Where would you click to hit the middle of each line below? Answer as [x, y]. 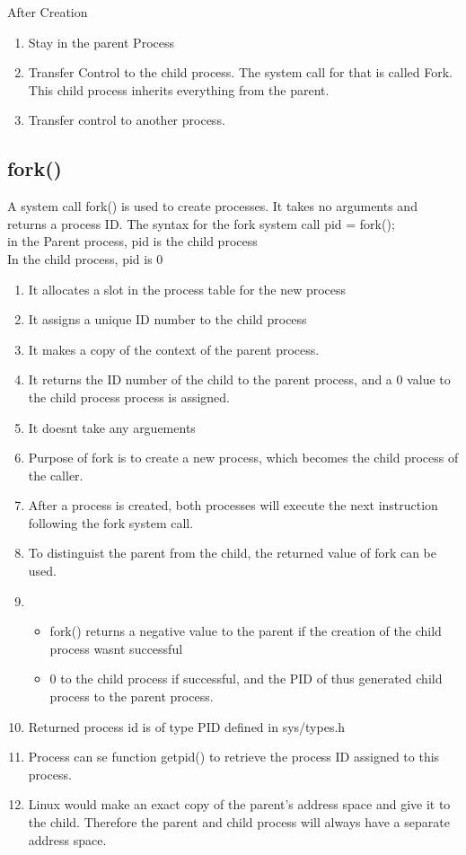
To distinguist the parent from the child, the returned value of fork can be [233, 553]
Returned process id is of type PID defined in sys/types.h [187, 726]
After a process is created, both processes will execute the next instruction [233, 505]
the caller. [56, 475]
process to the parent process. [132, 696]
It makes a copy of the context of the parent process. [174, 349]
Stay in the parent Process [101, 42]
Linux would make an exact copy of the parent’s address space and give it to [239, 804]
